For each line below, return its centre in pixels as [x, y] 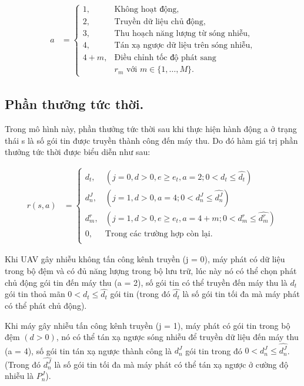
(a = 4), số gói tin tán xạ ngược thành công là [88, 350]
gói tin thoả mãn [35, 294]
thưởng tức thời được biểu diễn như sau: [78, 152]
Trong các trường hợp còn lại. [159, 234]
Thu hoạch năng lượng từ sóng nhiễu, [182, 34]
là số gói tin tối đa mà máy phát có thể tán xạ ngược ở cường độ [171, 364]
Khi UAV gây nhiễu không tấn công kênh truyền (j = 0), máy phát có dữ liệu [145, 259]
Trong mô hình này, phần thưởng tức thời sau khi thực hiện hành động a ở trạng [151, 128]
